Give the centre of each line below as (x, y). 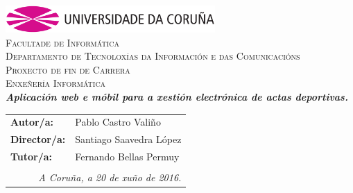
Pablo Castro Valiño (118, 122)
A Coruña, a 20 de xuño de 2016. (110, 177)
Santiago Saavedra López (128, 139)
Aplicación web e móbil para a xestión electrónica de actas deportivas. (177, 96)
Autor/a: (32, 122)
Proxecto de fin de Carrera (68, 69)
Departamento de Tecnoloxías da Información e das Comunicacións (153, 56)
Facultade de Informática (62, 42)
